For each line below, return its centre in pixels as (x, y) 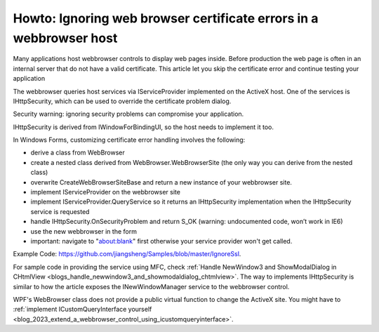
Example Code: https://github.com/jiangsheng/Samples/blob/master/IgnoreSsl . (127, 254)
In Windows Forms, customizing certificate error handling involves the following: (129, 140)
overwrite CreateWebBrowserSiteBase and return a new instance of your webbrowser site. (161, 182)
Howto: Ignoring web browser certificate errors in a (166, 18)
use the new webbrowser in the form (84, 231)
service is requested (60, 211)
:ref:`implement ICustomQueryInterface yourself (82, 310)
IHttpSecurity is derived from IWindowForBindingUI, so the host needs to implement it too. (143, 127)
